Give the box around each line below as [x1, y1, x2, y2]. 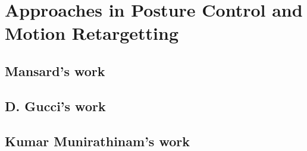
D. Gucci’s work [5, 96, 106, 115]
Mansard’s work [5, 61, 105, 80]
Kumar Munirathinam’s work [5, 131, 190, 150]
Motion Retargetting [5, 21, 179, 45]
